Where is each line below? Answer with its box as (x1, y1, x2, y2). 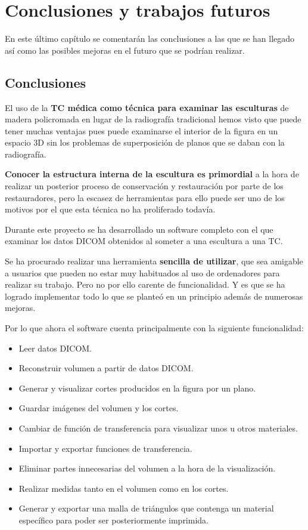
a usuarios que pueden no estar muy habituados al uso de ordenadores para (5, 266, 280, 279)
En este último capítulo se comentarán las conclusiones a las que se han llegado (5, 32, 295, 45)
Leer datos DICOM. (18, 341, 92, 354)
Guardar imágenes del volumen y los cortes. (18, 402, 179, 414)
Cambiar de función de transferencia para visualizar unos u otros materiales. (18, 421, 298, 434)
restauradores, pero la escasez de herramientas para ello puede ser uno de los (5, 191, 285, 204)
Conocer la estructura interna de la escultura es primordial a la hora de (5, 168, 299, 180)
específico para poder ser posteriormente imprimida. (18, 513, 209, 526)
